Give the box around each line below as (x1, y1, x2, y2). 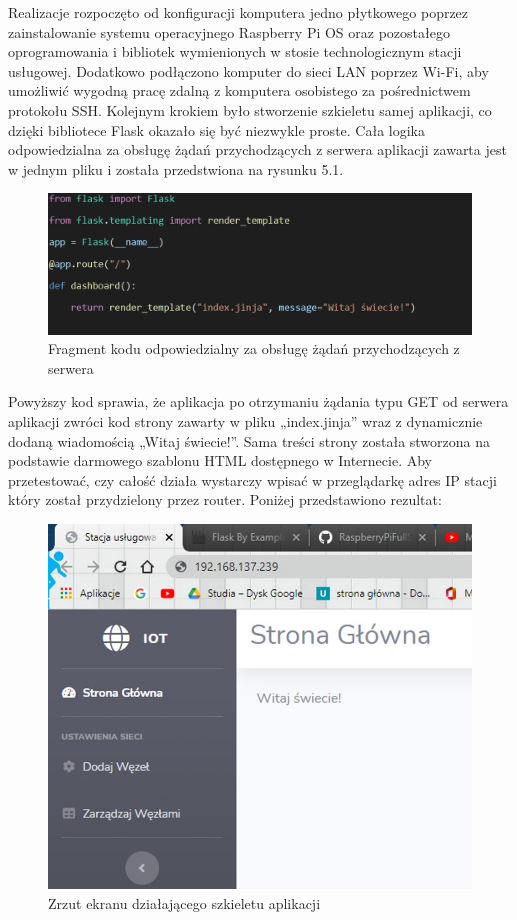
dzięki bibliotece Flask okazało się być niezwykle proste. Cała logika (8, 119, 426, 140)
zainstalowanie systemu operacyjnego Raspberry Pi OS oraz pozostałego (8, 21, 450, 42)
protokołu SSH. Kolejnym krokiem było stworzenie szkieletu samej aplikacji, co (8, 99, 492, 120)
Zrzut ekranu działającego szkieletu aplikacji (48, 893, 321, 914)
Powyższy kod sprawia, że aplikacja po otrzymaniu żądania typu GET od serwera (8, 391, 509, 412)
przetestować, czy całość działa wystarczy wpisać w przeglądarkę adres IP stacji (8, 469, 497, 490)
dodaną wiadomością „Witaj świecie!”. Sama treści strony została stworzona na (8, 430, 491, 451)
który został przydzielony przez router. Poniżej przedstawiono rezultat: (8, 489, 442, 510)
